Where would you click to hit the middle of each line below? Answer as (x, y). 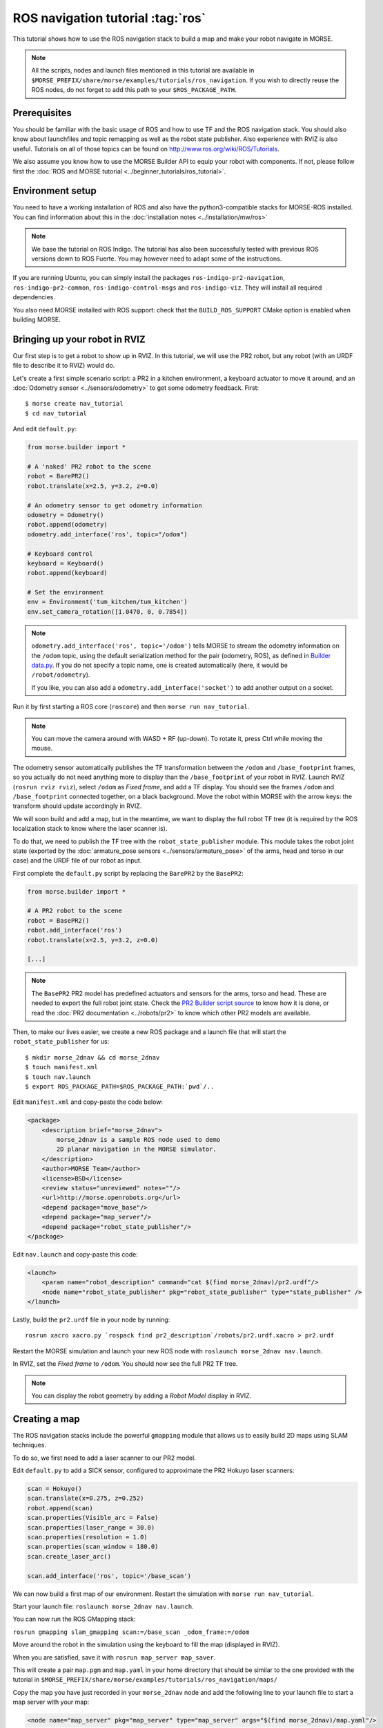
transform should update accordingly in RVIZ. (77, 806)
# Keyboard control (60, 554)
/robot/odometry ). (61, 675)
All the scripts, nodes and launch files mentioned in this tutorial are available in (143, 71)
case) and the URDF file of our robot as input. (77, 861)
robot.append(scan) (60, 1508)
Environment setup (55, 191)
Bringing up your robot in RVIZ (79, 339)
